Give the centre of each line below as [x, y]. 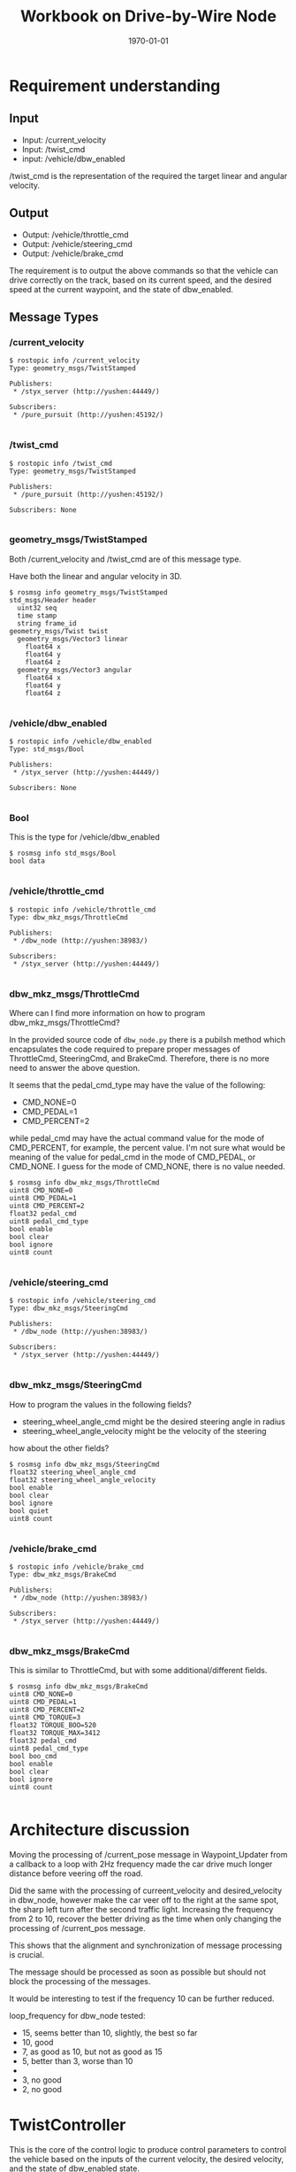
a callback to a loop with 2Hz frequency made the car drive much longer [141, 1864]
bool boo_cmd [33, 1757]
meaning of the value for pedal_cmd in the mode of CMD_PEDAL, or [133, 1157]
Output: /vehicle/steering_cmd [77, 244]
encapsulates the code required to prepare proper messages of [125, 1049]
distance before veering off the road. [76, 1873]
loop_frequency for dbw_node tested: [77, 2016]
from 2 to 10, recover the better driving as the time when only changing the [145, 1919]
